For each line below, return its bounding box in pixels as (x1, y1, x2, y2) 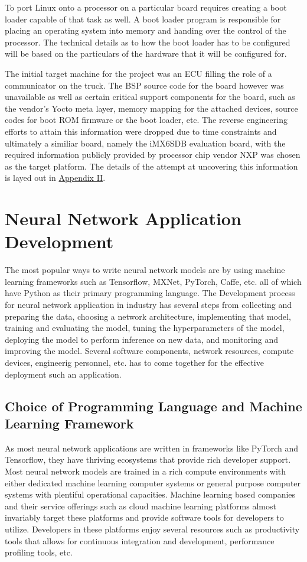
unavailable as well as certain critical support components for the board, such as (5, 90, 295, 103)
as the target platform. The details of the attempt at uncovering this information (5, 160, 298, 172)
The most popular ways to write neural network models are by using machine (5, 264, 285, 276)
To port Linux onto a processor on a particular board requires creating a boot (5, 1, 287, 13)
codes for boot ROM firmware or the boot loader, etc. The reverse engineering (5, 113, 288, 126)
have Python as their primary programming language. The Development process (5, 287, 295, 299)
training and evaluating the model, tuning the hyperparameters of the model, (5, 321, 285, 334)
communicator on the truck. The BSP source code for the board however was (5, 79, 284, 91)
